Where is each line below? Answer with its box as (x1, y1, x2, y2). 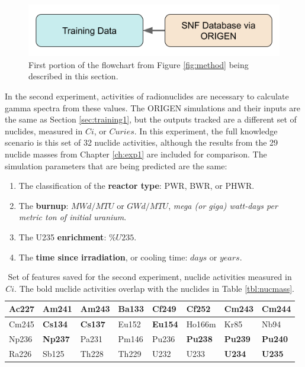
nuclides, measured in (5, 124, 83, 137)
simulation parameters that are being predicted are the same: (5, 159, 227, 172)
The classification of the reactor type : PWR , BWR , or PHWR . (18, 179, 255, 192)
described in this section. (28, 70, 118, 82)
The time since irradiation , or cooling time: (18, 250, 188, 263)
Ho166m (186, 318, 216, 330)
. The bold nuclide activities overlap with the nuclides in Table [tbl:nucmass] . (14, 282, 294, 294)
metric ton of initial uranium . (18, 211, 127, 223)
